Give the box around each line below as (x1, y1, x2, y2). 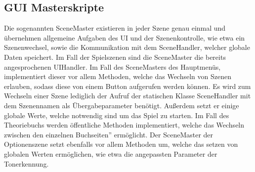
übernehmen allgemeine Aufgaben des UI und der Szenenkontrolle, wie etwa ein (4, 32, 245, 43)
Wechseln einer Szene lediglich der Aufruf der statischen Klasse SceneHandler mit (4, 90, 251, 101)
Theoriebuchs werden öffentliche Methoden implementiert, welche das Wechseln (4, 120, 245, 130)
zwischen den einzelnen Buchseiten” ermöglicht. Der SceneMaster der (4, 129, 213, 139)
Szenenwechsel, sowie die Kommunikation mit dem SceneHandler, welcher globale (4, 42, 250, 52)
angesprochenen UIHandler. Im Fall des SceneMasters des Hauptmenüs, (4, 61, 221, 72)
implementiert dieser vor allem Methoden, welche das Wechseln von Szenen (4, 71, 231, 82)
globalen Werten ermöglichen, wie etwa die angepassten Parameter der (4, 148, 217, 159)
